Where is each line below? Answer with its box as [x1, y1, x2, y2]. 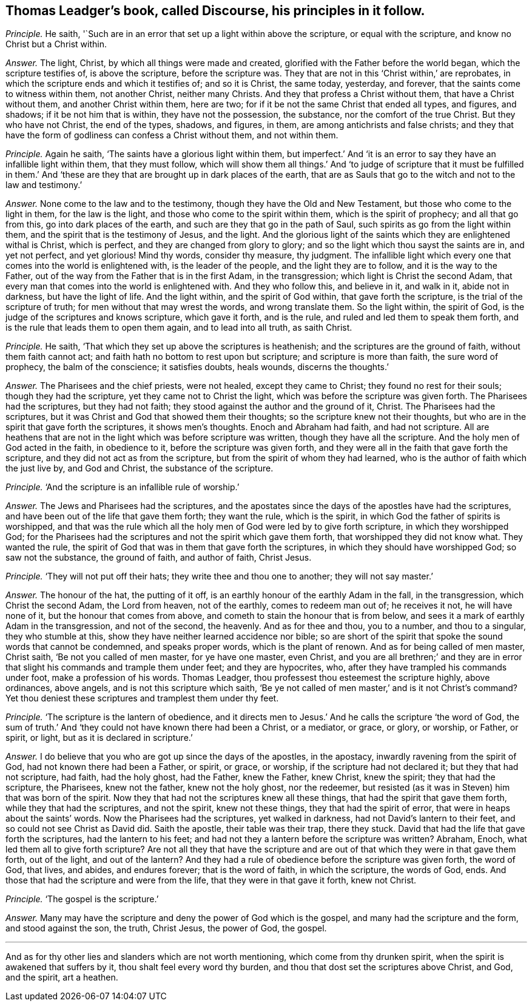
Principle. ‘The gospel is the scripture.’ [5, 894, 159, 905]
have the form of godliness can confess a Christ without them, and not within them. [5, 130, 338, 141]
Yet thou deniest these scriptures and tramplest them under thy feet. [5, 693, 279, 704]
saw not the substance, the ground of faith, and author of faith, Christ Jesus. [5, 552, 312, 563]
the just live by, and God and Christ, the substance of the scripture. [5, 463, 274, 474]
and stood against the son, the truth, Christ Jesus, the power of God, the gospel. [5, 923, 327, 934]
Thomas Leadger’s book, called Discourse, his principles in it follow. [5, 3, 425, 18]
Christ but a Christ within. [5, 39, 107, 50]
